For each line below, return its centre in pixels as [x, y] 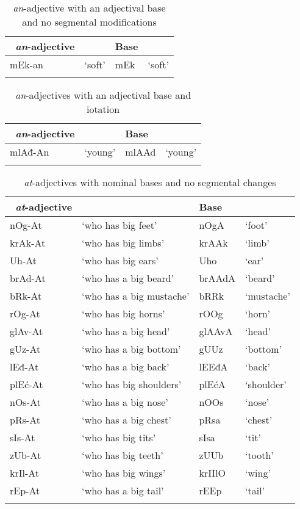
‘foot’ [256, 225]
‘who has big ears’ [120, 260]
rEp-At [25, 490]
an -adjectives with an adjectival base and [103, 95]
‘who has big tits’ [119, 437]
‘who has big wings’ [124, 473]
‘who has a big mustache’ [136, 296]
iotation [103, 109]
